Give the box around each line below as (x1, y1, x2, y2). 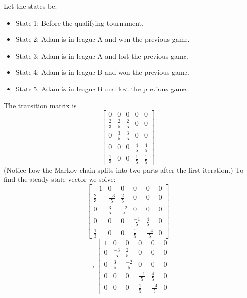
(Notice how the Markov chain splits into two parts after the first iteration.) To (4, 164, 244, 175)
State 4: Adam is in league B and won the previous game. (15, 67, 189, 77)
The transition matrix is (4, 100, 77, 110)
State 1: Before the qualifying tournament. (15, 17, 144, 28)
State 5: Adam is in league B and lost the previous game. (15, 83, 188, 93)
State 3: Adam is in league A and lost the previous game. (15, 50, 188, 60)
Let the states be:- (4, 1, 59, 11)
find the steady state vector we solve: (4, 174, 116, 184)
